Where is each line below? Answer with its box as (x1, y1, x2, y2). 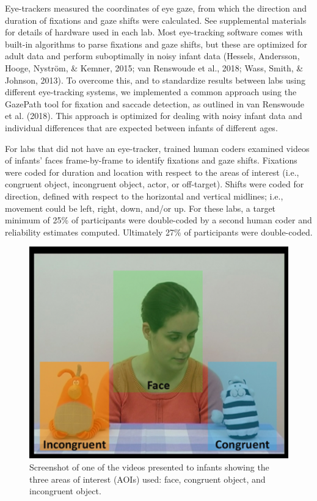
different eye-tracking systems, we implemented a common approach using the (5, 85, 297, 98)
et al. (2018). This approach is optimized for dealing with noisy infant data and (5, 109, 302, 122)
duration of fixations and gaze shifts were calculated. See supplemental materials (5, 13, 307, 26)
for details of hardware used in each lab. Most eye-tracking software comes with (5, 26, 303, 38)
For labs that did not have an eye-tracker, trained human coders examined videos (5, 142, 310, 154)
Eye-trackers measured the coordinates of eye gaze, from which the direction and (5, 2, 307, 14)
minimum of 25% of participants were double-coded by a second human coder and (5, 214, 312, 226)
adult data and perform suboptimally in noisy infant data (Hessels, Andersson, (5, 49, 300, 62)
